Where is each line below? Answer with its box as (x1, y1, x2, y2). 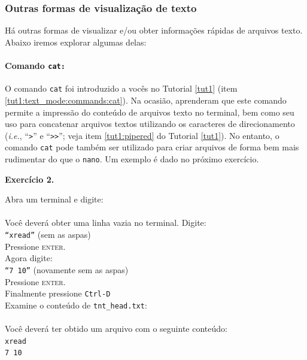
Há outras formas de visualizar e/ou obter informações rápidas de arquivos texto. (5, 24, 303, 37)
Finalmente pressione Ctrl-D (5, 287, 111, 300)
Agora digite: (5, 252, 53, 264)
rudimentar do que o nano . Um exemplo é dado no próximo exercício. (5, 153, 259, 165)
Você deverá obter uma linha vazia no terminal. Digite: (5, 216, 206, 229)
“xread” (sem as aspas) (5, 228, 91, 241)
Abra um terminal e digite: (5, 193, 104, 205)
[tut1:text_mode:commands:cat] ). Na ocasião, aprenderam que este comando (5, 93, 287, 106)
